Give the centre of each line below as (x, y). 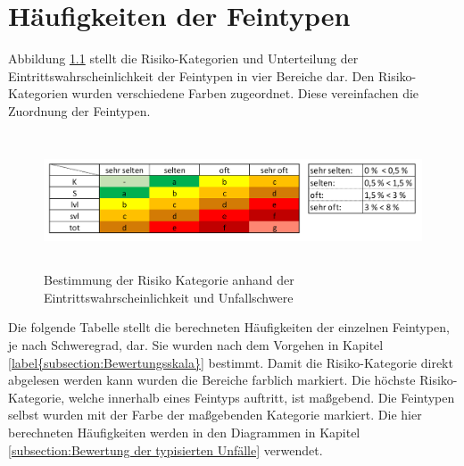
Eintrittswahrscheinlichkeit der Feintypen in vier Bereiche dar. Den (191, 75)
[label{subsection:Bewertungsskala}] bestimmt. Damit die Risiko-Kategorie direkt (231, 362)
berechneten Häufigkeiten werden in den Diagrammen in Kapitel (184, 433)
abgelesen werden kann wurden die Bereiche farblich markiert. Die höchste (212, 380)
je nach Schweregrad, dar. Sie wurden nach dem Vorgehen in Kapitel (196, 345)
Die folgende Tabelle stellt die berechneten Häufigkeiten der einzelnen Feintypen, (229, 327)
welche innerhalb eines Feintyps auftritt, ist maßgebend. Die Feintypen (261, 397)
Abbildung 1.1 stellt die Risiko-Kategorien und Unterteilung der (183, 58)
